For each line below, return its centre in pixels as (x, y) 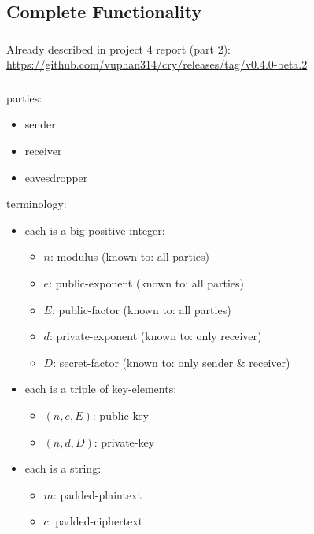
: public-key (120, 415)
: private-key (124, 441)
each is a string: (63, 468)
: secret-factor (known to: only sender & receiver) (172, 362)
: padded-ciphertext (96, 521)
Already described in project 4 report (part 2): (119, 48)
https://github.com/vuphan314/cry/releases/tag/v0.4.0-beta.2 (157, 64)
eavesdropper (56, 177)
